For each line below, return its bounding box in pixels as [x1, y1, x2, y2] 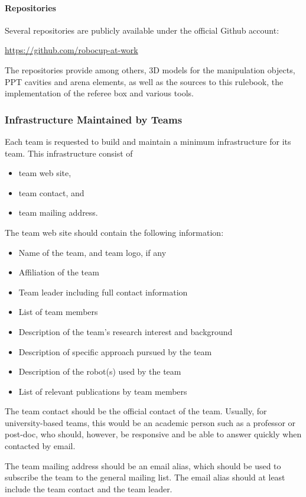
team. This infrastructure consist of [5, 147, 133, 159]
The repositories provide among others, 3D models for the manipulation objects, [5, 63, 295, 76]
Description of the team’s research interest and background [18, 325, 233, 337]
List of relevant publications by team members [18, 385, 187, 397]
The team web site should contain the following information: [5, 226, 224, 238]
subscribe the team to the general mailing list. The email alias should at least [5, 471, 285, 483]
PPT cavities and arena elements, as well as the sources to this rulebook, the [5, 75, 284, 87]
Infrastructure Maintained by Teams [5, 112, 183, 126]
